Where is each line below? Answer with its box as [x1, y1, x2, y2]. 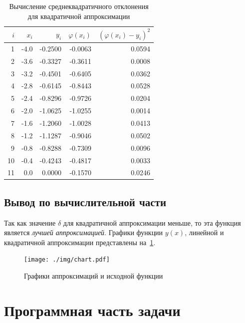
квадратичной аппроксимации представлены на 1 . [4, 237, 156, 247]
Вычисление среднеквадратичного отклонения [9, 1, 149, 11]
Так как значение [4, 217, 56, 228]
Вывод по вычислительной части [4, 194, 167, 209]
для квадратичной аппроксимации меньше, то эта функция [63, 217, 241, 228]
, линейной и [185, 227, 224, 238]
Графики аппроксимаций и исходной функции [24, 271, 163, 281]
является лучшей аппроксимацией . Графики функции [4, 227, 163, 238]
